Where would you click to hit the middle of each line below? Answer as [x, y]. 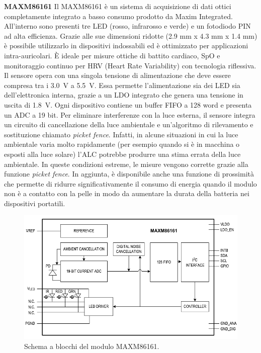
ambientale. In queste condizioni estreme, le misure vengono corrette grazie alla [126, 164]
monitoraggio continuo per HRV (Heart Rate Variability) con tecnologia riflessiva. [130, 65]
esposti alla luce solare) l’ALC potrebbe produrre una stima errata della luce [122, 154]
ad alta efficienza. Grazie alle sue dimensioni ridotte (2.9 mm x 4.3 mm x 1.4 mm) [131, 35]
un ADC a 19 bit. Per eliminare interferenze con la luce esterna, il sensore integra [130, 114]
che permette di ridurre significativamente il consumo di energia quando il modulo [130, 183]
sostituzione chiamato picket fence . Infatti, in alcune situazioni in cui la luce [121, 134]
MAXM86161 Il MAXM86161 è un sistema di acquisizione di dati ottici [118, 6]
